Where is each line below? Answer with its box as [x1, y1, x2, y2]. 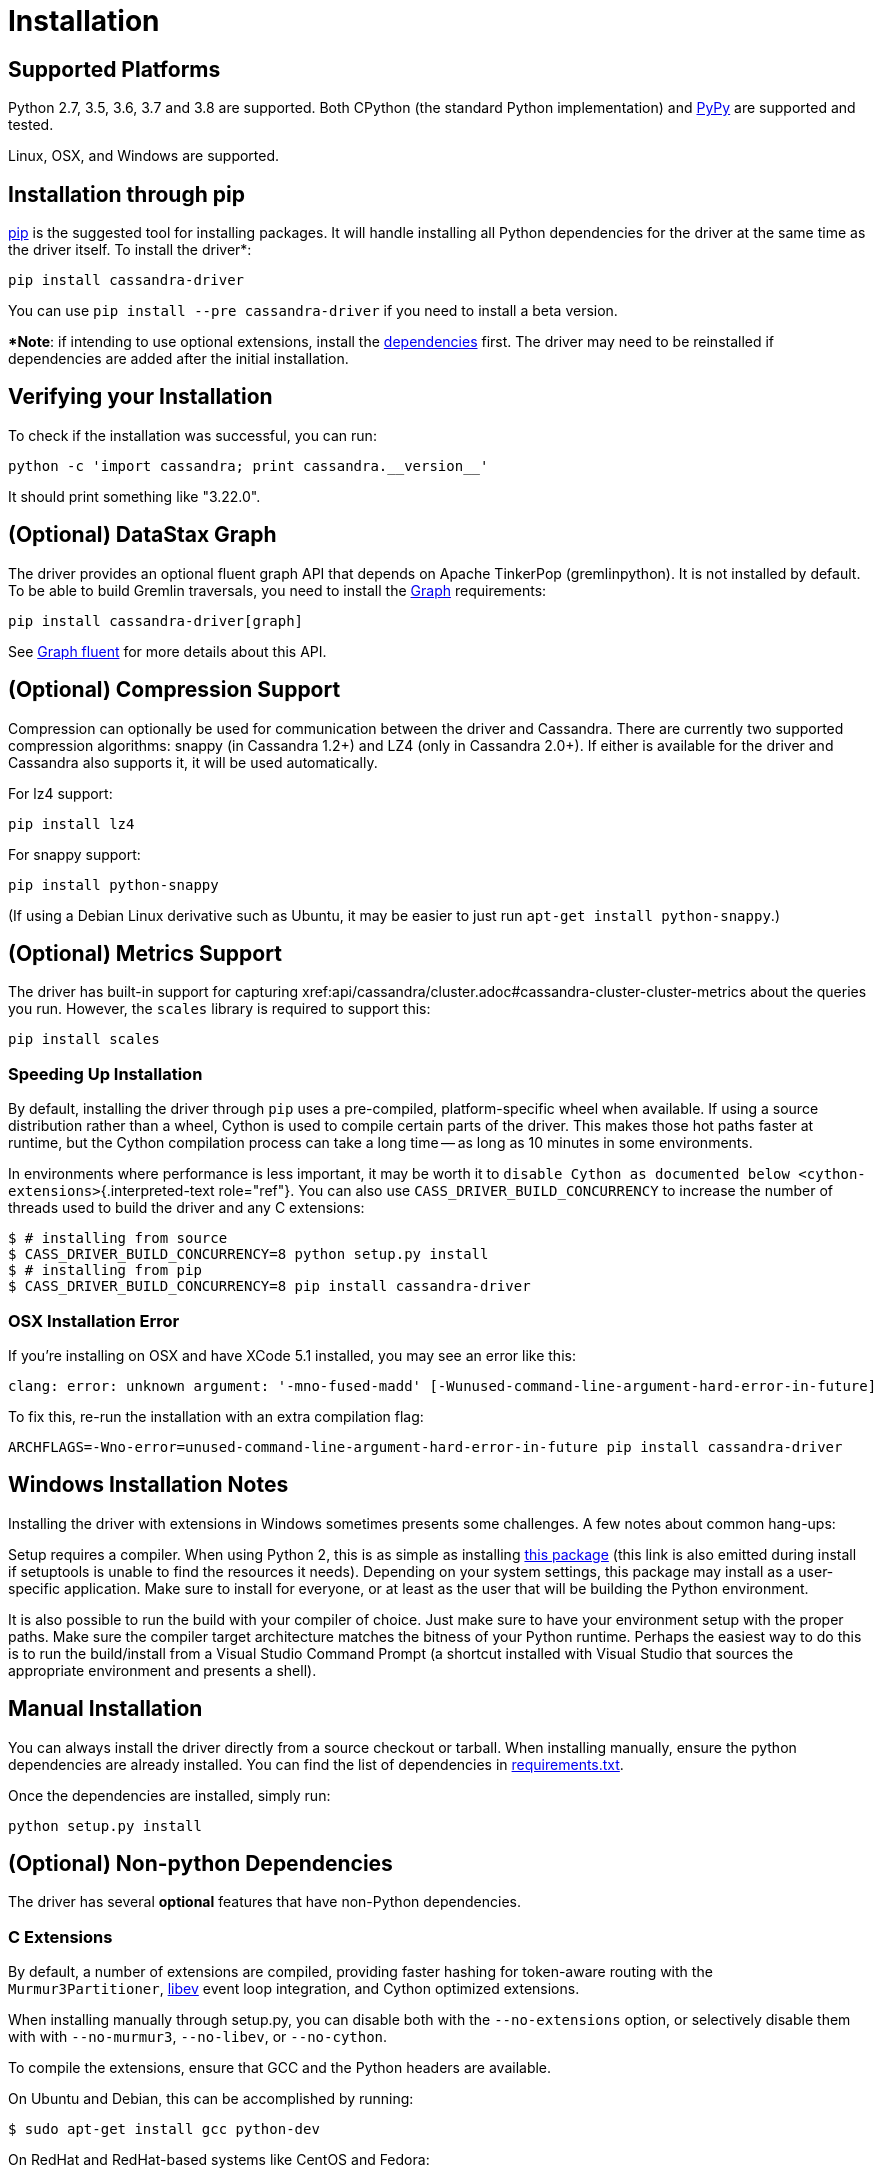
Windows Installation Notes [8, 1472, 289, 1498]
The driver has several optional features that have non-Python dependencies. [8, 1893, 521, 1911]
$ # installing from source [8, 1230, 228, 1247]
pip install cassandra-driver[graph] [8, 612, 304, 629]
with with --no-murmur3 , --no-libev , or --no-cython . [8, 2028, 388, 2046]
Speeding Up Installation [8, 1063, 203, 1084]
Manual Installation [8, 1696, 203, 1722]
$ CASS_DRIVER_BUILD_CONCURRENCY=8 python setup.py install [8, 1246, 489, 1263]
